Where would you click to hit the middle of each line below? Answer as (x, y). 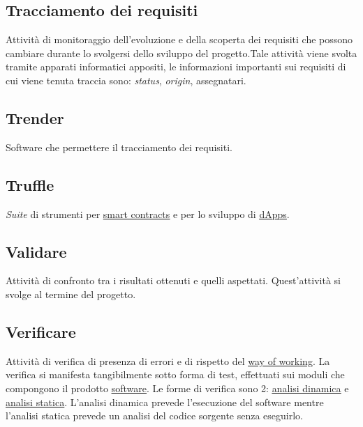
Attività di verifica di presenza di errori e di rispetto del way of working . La (168, 360)
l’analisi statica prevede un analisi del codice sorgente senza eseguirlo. (154, 416)
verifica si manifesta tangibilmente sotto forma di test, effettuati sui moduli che (175, 374)
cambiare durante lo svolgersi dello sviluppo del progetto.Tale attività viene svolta (181, 53)
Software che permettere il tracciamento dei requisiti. (119, 147)
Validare (36, 251)
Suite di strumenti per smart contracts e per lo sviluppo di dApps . (148, 213)
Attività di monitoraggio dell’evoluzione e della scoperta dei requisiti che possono (179, 39)
